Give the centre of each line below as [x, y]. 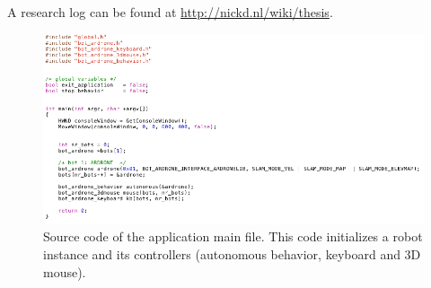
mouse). [65, 271]
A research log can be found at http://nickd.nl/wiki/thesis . [170, 12]
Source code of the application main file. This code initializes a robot [233, 236]
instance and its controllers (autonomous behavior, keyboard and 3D [232, 254]
